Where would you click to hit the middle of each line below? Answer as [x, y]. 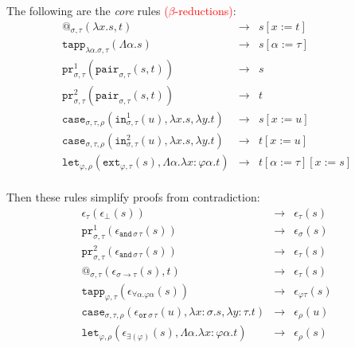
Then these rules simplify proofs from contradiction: [133, 197]
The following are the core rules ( [88, 10]
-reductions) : [205, 10]
